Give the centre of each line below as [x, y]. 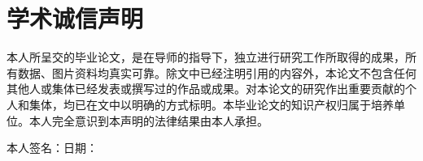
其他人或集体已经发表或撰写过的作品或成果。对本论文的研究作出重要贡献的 [206, 89]
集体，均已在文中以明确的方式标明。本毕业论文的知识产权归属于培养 [211, 104]
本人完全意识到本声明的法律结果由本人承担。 [148, 120]
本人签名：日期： [52, 148]
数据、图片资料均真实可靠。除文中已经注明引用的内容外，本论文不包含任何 [217, 72]
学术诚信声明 [75, 18]
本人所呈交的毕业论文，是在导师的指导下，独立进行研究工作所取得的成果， [206, 57]
